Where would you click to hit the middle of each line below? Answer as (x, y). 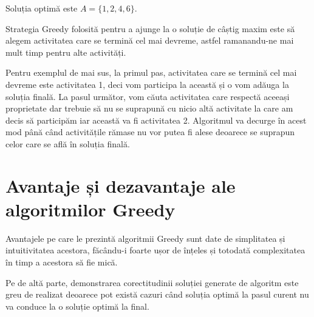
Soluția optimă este (42, 8)
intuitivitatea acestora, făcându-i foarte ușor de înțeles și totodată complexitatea (155, 250)
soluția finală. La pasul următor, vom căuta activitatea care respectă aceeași (148, 96)
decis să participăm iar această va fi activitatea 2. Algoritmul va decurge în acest (156, 120)
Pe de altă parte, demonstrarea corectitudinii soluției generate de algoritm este (152, 282)
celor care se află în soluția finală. (68, 143)
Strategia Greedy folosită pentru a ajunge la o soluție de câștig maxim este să (150, 28)
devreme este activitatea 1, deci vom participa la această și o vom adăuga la (147, 84)
